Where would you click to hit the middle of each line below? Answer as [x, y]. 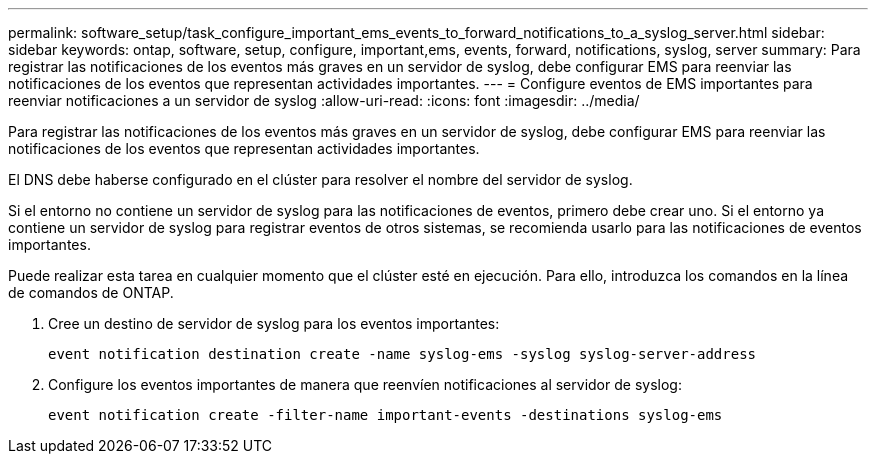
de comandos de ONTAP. [91, 292]
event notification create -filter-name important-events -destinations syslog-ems [385, 415]
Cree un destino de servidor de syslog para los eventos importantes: [274, 323]
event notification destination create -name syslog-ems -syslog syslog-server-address [402, 354]
